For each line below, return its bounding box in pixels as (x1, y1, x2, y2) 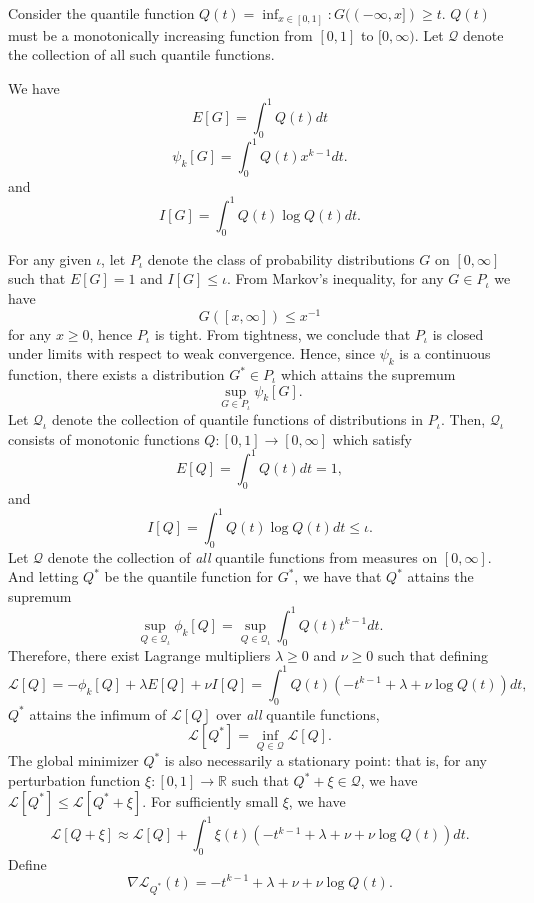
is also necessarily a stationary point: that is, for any (164, 750, 487, 771)
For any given (8, 248, 92, 269)
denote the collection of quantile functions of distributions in (52, 409, 423, 430)
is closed (432, 323, 484, 344)
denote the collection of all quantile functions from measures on (47, 546, 438, 567)
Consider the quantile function (8, 3, 195, 23)
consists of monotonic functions (8, 428, 200, 449)
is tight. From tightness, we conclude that (154, 323, 411, 344)
